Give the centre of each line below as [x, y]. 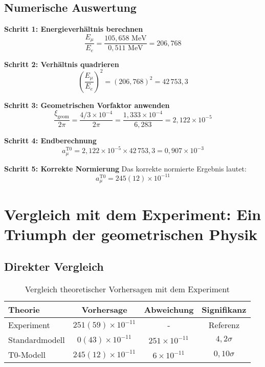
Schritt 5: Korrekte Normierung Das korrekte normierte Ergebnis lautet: [125, 168]
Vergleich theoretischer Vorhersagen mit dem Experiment [127, 289]
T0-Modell [27, 355]
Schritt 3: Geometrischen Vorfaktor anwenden [87, 105]
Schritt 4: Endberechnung [50, 141]
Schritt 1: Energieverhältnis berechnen [74, 29]
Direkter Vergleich [54, 266]
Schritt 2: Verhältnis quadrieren [62, 64]
